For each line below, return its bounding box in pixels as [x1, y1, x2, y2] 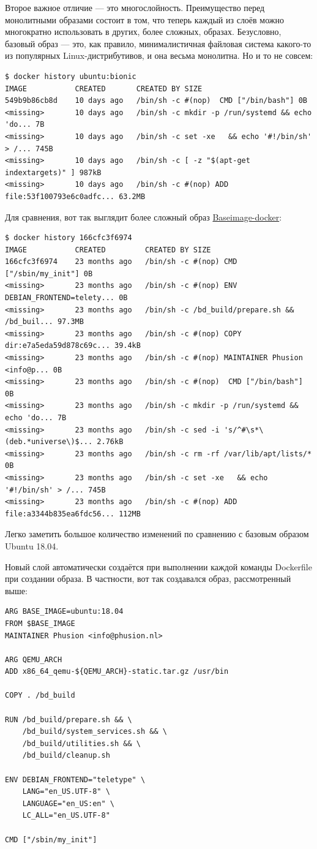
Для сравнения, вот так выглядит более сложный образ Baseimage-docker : [5, 210, 282, 223]
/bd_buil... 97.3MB [5, 317, 84, 326]
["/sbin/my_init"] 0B [5, 269, 93, 278]
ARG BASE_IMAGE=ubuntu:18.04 [5, 607, 124, 616]
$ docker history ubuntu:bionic [5, 72, 136, 81]
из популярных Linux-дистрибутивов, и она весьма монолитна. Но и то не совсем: [5, 49, 313, 62]
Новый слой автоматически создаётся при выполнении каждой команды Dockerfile [5, 560, 312, 573]
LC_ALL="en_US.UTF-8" [22, 811, 110, 820]
